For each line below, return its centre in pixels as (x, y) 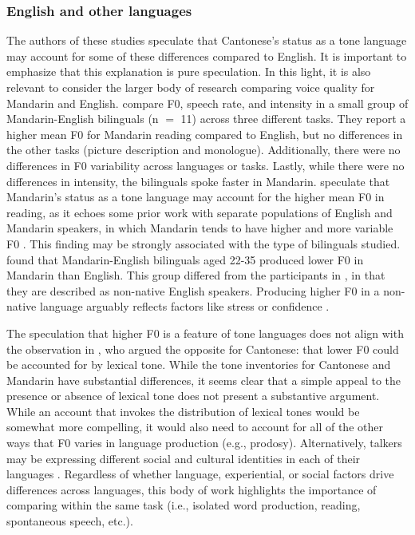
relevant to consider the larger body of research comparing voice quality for (191, 87)
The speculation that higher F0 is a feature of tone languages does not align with (205, 333)
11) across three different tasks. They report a (293, 119)
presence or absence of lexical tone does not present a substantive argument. (193, 396)
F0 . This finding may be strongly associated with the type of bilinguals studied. (204, 243)
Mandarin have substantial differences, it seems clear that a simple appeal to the (204, 380)
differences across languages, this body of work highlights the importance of (192, 489)
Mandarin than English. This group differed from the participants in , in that (196, 275)
